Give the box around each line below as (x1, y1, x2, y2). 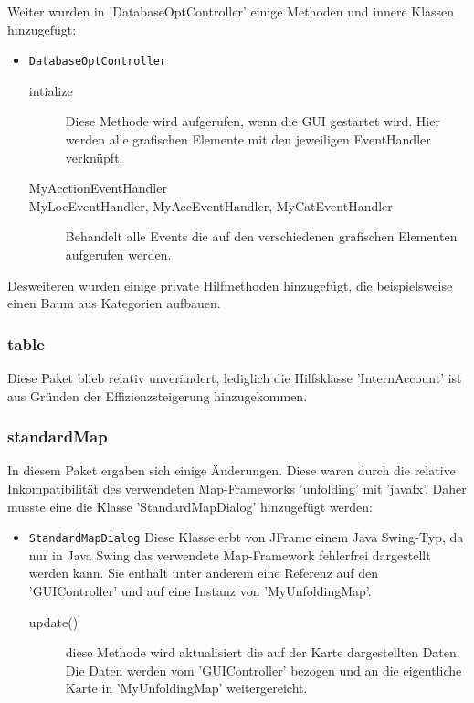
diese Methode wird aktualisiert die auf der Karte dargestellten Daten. (65, 643, 460, 662)
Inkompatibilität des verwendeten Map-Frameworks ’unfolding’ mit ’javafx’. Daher (7, 479, 467, 497)
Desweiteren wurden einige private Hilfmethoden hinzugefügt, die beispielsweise (7, 275, 453, 294)
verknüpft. (65, 147, 123, 166)
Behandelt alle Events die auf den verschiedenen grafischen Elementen (65, 227, 458, 246)
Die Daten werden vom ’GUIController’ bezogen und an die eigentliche (65, 660, 462, 679)
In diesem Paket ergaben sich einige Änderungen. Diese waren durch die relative (7, 461, 456, 480)
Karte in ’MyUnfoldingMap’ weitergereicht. (65, 678, 308, 698)
